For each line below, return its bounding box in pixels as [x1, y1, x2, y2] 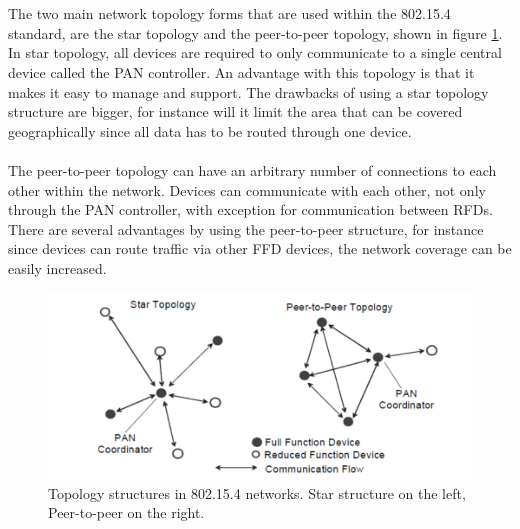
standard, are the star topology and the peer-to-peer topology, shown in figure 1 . [8, 22, 503, 43]
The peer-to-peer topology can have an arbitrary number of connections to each [8, 159, 497, 180]
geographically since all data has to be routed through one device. [8, 120, 412, 141]
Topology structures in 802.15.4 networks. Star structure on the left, [48, 482, 466, 503]
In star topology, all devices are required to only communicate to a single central [8, 42, 502, 63]
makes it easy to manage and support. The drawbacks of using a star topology [8, 81, 489, 102]
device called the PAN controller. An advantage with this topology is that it [8, 61, 475, 82]
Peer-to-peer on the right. [48, 502, 205, 523]
